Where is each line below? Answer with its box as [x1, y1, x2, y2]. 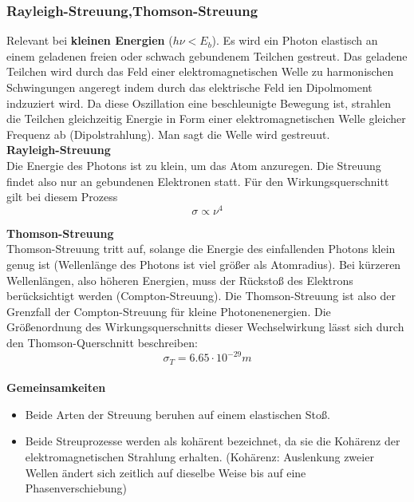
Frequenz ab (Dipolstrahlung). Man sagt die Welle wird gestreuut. [6, 125, 330, 142]
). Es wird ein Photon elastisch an [211, 32, 378, 49]
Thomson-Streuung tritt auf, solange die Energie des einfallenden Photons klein [6, 240, 396, 257]
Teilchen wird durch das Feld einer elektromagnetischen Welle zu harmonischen [6, 63, 394, 80]
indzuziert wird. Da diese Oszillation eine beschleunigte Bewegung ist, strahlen [6, 94, 391, 111]
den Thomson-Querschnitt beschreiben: [6, 334, 198, 350]
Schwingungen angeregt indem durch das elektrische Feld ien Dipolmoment [6, 79, 373, 95]
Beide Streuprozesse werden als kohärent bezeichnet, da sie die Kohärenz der [25, 433, 400, 449]
